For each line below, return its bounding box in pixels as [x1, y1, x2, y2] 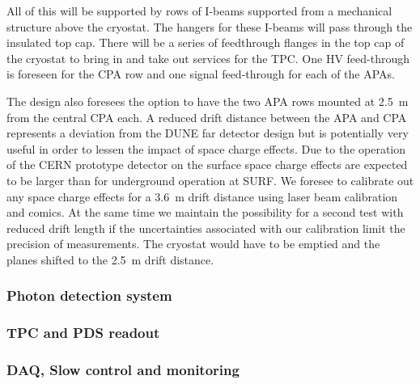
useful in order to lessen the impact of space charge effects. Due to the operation [6, 140, 406, 157]
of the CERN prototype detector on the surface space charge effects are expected [6, 156, 408, 173]
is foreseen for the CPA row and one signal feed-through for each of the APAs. [6, 65, 396, 82]
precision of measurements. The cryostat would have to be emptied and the [6, 235, 380, 252]
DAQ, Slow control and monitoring [6, 360, 240, 380]
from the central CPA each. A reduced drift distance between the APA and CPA [6, 108, 407, 125]
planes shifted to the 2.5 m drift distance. [6, 251, 214, 268]
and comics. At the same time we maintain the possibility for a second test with [6, 204, 404, 221]
